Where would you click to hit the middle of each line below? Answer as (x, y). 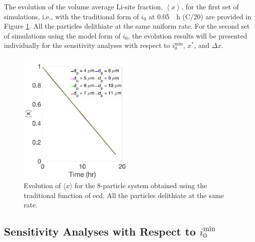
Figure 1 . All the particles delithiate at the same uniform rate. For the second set (127, 26)
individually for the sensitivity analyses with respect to (87, 45)
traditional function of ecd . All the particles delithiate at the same (124, 195)
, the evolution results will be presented (187, 35)
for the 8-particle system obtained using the (141, 185)
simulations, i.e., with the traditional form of (72, 16)
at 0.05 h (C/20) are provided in (200, 16)
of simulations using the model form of (62, 35)
